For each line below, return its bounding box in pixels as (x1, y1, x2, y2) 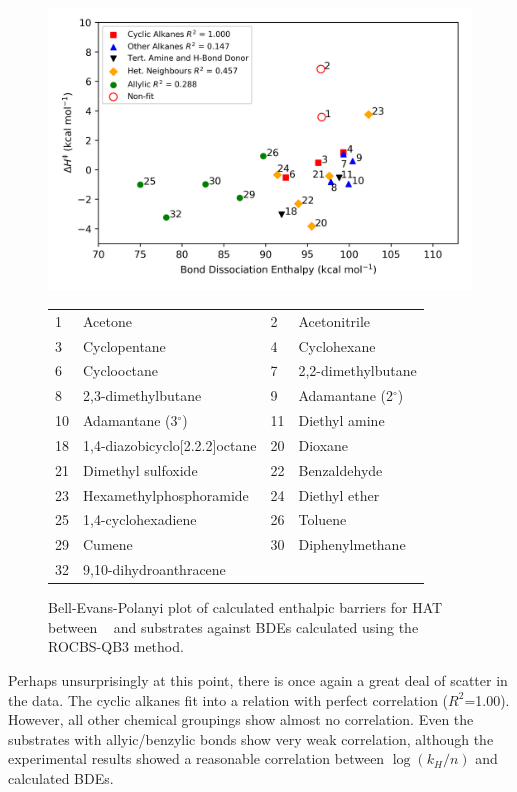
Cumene (83, 534, 133, 555)
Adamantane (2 (298, 385, 393, 406)
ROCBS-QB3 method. (48, 636, 184, 657)
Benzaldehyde (298, 459, 383, 480)
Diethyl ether (298, 484, 380, 505)
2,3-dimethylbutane (83, 385, 202, 406)
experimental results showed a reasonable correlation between (8, 748, 385, 769)
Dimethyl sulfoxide (83, 459, 198, 480)
